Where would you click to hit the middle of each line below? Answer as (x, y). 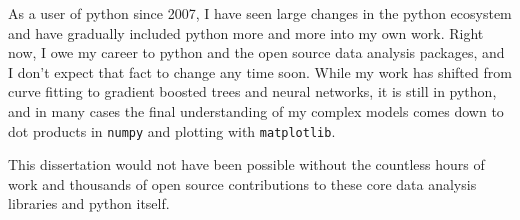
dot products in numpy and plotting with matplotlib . (172, 130)
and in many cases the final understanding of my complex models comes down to (256, 110)
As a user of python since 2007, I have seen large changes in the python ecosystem (260, 13)
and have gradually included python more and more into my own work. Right (246, 32)
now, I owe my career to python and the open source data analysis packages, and (256, 52)
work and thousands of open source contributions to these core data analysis (242, 183)
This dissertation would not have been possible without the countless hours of (246, 164)
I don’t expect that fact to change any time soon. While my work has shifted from (260, 71)
